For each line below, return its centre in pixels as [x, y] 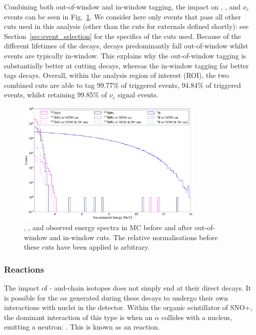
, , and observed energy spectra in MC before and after [108, 227]
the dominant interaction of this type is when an [78, 317]
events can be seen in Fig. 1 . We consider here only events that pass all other [123, 16]
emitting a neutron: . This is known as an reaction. [82, 327]
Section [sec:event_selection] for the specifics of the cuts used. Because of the [123, 36]
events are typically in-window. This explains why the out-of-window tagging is [125, 55]
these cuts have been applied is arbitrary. [87, 247]
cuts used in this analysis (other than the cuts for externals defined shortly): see [127, 26]
